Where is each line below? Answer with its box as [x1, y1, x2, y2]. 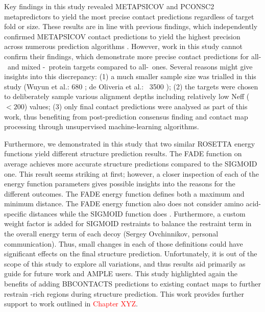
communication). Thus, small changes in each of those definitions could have [4, 238, 243, 249]
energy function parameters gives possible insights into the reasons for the [4, 178, 235, 189]
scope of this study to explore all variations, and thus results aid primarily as [4, 258, 246, 269]
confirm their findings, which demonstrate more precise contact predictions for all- [4, 51, 261, 61]
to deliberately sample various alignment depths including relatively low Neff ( [4, 91, 250, 102]
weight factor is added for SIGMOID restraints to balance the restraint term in [4, 218, 252, 229]
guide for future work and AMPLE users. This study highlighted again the [4, 268, 237, 279]
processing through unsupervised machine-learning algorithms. [4, 121, 199, 132]
